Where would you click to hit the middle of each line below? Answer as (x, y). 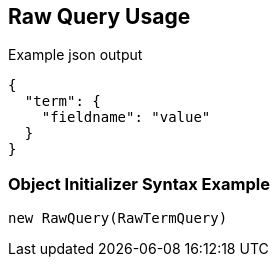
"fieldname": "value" (126, 117)
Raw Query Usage (99, 16)
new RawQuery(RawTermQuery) (118, 218)
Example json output (75, 55)
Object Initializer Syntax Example (139, 183)
